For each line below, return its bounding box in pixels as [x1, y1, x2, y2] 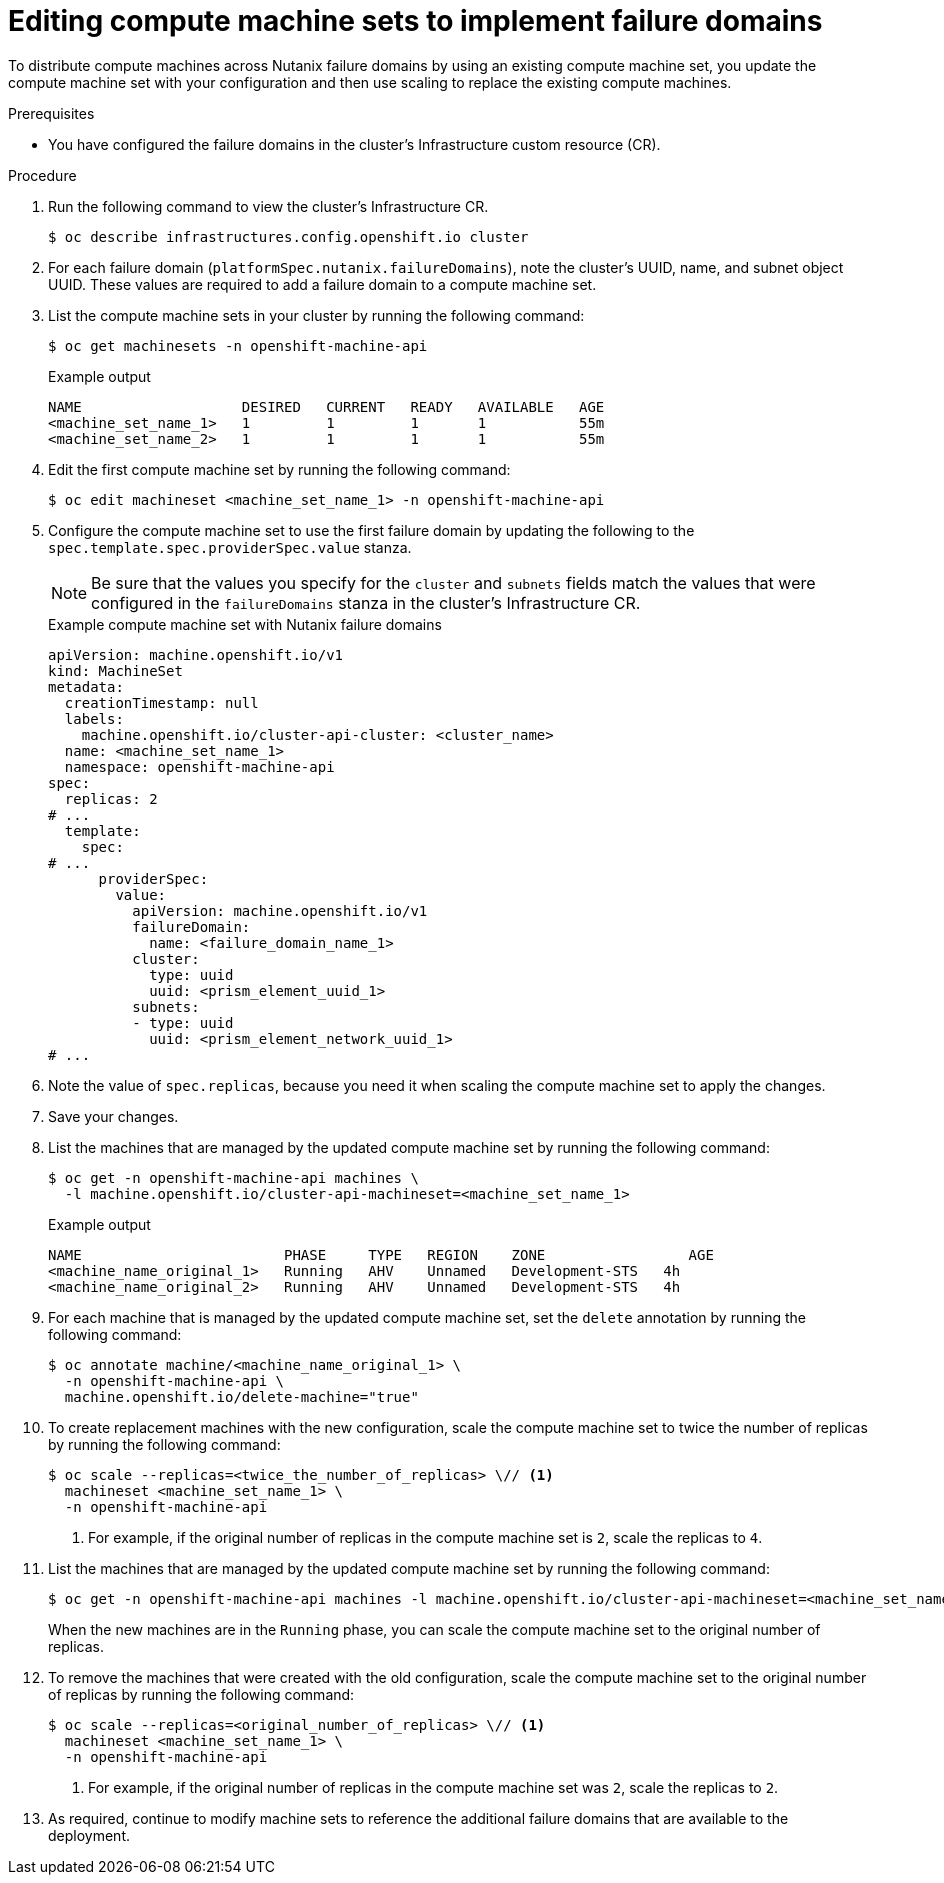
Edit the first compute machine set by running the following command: [48, 460, 511, 478]
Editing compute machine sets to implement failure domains [8, 4, 823, 38]
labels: [64, 710, 124, 727]
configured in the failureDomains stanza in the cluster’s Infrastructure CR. [91, 592, 641, 613]
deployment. [48, 1826, 130, 1844]
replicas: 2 [64, 790, 158, 807]
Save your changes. [48, 1107, 179, 1125]
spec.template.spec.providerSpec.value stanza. [48, 538, 412, 556]
